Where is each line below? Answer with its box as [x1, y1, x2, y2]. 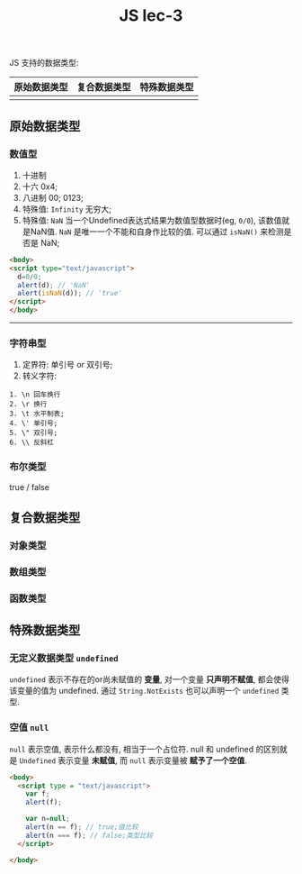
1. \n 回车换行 [9, 390, 61, 399]
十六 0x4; [22, 181, 58, 192]
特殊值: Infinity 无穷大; [22, 204, 112, 214]
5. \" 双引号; [9, 429, 58, 438]
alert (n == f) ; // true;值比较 [25, 823, 139, 832]
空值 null [9, 722, 49, 734]
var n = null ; [25, 815, 70, 824]
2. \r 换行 [9, 400, 48, 409]
